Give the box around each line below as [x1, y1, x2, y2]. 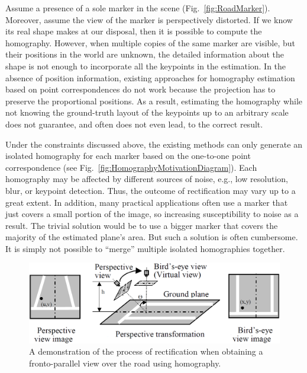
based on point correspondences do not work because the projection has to [5, 83, 276, 95]
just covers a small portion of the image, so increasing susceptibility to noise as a [5, 208, 299, 220]
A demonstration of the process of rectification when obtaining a [29, 345, 263, 358]
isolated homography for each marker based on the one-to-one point [5, 149, 251, 162]
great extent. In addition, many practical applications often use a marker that [5, 196, 288, 208]
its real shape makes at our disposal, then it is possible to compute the [5, 25, 262, 37]
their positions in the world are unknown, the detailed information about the [5, 48, 284, 60]
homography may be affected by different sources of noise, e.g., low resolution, [5, 173, 288, 185]
